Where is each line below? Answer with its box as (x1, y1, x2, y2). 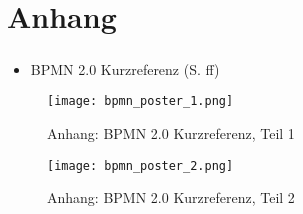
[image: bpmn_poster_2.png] (47, 158, 234, 173)
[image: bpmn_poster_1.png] (47, 94, 234, 109)
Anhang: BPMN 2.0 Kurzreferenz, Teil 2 (47, 187, 295, 208)
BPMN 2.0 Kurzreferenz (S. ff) (30, 58, 220, 79)
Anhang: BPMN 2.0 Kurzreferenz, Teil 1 (47, 123, 295, 143)
